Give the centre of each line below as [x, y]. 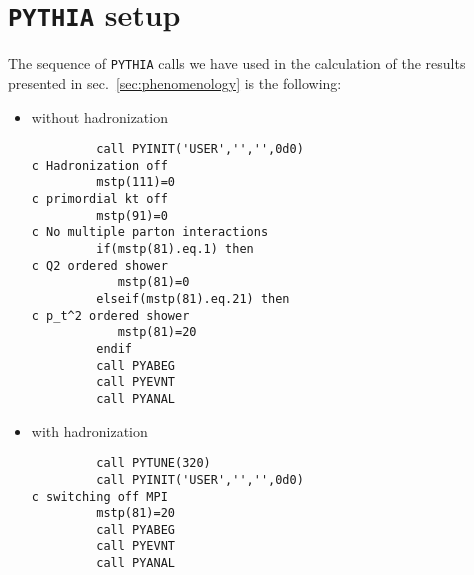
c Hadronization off [99, 165]
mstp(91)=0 [132, 215]
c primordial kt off [99, 199]
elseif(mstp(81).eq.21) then [193, 299]
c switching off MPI [99, 496]
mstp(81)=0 [153, 282]
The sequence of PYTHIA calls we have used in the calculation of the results [237, 63]
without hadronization [99, 116]
